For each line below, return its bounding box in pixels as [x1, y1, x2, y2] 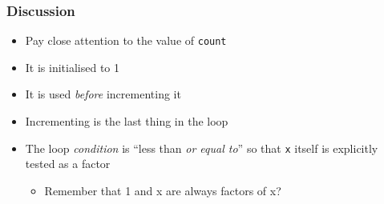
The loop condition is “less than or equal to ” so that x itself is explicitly [25, 139, 378, 156]
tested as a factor [25, 155, 111, 172]
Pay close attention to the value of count [25, 32, 227, 49]
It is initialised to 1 [25, 58, 120, 75]
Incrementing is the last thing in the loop [25, 113, 228, 130]
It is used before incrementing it [25, 86, 181, 102]
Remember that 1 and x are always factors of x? [44, 182, 281, 198]
